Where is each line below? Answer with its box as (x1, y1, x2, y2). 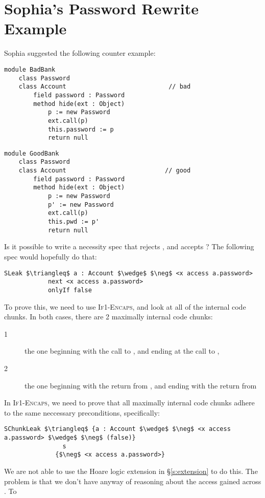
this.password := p (47, 125, 114, 133)
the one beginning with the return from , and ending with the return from (25, 380, 257, 391)
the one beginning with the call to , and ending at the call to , (25, 345, 220, 356)
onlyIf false (47, 286, 92, 294)
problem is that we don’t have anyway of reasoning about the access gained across (4, 475, 261, 486)
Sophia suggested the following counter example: (4, 48, 156, 58)
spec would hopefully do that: (4, 251, 97, 262)
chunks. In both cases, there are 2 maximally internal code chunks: (4, 311, 213, 322)
